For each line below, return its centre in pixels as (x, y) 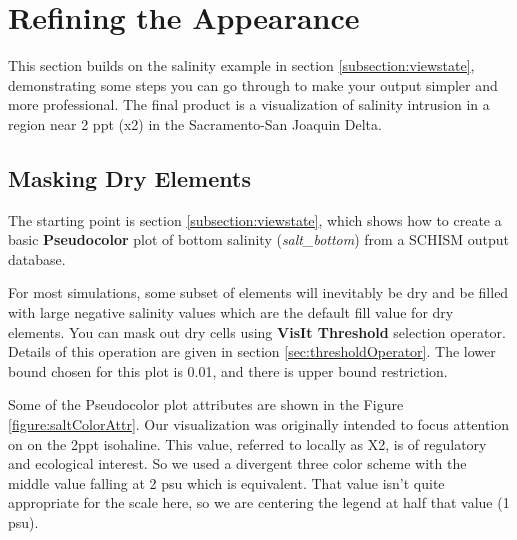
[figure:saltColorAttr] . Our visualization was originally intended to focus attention (259, 424)
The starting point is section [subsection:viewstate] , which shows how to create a (255, 219)
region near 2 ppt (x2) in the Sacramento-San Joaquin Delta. (195, 123)
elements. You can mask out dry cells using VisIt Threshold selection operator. (257, 331)
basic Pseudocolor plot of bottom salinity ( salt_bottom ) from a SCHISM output (259, 239)
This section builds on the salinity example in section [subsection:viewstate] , (241, 65)
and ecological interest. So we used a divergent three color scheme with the (237, 463)
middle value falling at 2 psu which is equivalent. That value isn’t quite (226, 482)
